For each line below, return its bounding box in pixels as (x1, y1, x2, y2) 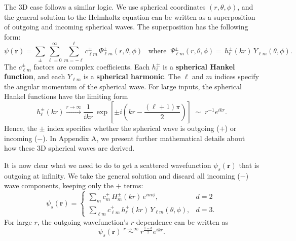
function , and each (4, 71, 65, 82)
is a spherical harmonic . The (83, 71, 181, 82)
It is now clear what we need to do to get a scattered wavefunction (4, 159, 211, 170)
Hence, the (4, 122, 37, 133)
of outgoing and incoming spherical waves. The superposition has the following (4, 21, 248, 32)
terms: (124, 180, 143, 191)
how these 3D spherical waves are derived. (4, 143, 135, 153)
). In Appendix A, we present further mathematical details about (43, 132, 245, 143)
